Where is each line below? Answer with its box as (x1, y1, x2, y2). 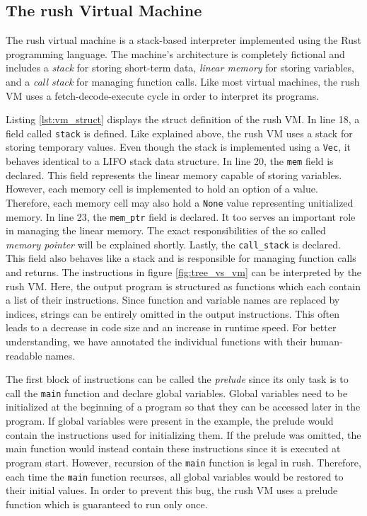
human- (310, 334, 343, 349)
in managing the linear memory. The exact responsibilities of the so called (6, 223, 326, 238)
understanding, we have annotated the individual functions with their (6, 334, 307, 349)
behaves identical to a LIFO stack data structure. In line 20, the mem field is (6, 154, 334, 168)
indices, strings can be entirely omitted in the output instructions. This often (6, 306, 339, 321)
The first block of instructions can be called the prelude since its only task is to (6, 372, 349, 386)
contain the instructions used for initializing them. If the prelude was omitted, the (6, 427, 361, 442)
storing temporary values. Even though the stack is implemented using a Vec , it (6, 139, 351, 154)
